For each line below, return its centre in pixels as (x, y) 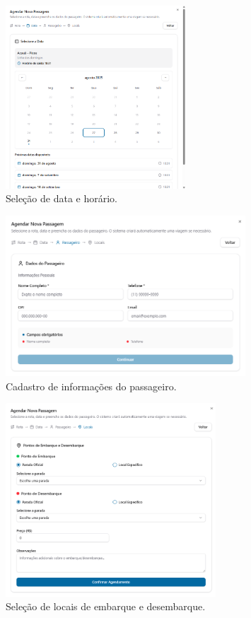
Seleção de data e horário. (62, 198)
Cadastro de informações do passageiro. (91, 386)
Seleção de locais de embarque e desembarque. (106, 606)
